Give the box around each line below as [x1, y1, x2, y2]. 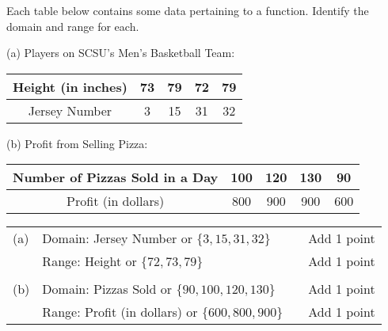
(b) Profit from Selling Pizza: [6, 135, 148, 151]
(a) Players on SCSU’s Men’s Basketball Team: [6, 44, 235, 61]
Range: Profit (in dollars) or [42, 302, 198, 321]
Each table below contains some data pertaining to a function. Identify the [6, 2, 369, 18]
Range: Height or [42, 252, 137, 271]
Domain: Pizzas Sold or [42, 280, 173, 299]
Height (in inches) [13, 77, 127, 96]
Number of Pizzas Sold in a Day [13, 168, 219, 187]
